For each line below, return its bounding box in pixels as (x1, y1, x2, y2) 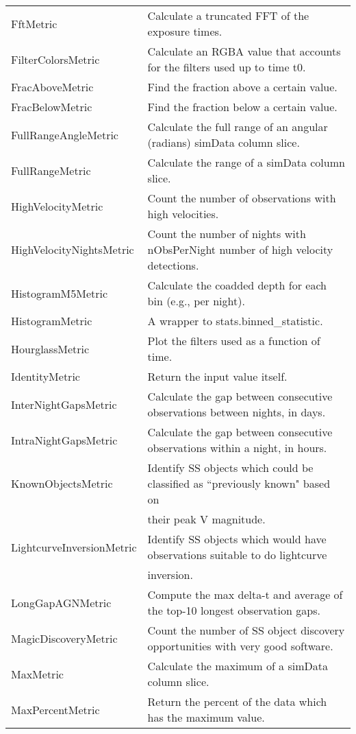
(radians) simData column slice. (147, 134, 300, 150)
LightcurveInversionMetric (11, 538, 137, 555)
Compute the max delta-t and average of (147, 587, 343, 602)
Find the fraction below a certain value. (147, 99, 338, 115)
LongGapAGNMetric (11, 594, 112, 611)
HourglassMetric (11, 340, 90, 357)
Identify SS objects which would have (147, 531, 327, 547)
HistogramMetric (11, 313, 92, 329)
